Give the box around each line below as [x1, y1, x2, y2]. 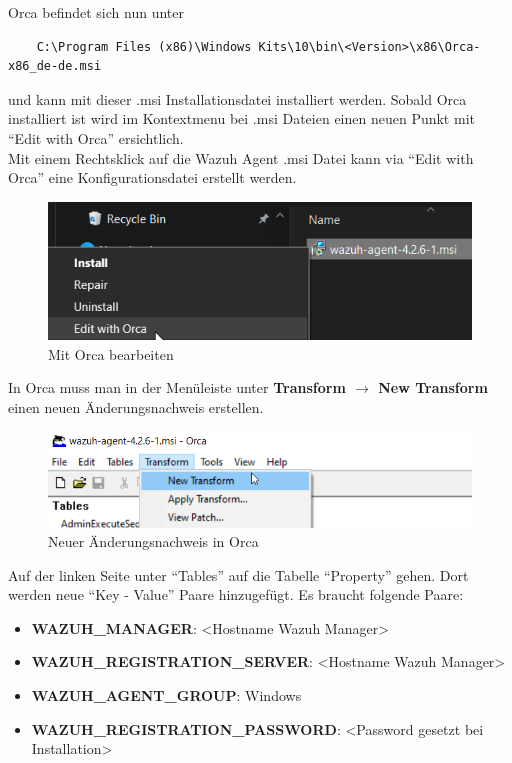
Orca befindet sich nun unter [8, 2, 184, 22]
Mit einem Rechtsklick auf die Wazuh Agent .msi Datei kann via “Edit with [8, 147, 474, 168]
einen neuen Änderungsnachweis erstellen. [8, 396, 264, 417]
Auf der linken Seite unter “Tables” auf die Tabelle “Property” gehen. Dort [8, 564, 469, 585]
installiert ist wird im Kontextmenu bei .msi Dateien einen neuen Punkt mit [8, 108, 475, 129]
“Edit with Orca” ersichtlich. [8, 127, 184, 148]
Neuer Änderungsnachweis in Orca [48, 531, 259, 552]
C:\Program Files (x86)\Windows [36, 39, 252, 54]
